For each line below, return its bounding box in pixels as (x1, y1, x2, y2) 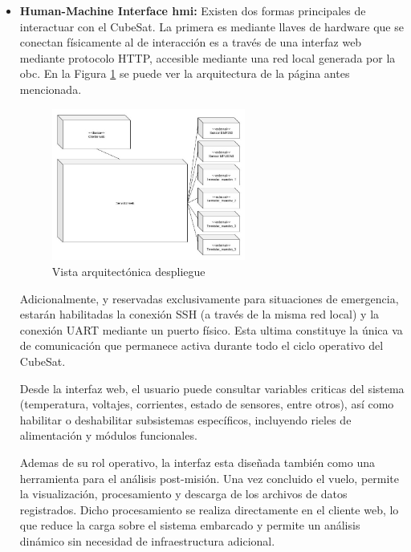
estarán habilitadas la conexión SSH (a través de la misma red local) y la (19, 306, 380, 323)
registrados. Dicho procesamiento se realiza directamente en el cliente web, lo (19, 501, 399, 517)
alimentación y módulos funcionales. (19, 427, 197, 444)
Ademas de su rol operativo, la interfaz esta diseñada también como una (19, 454, 375, 470)
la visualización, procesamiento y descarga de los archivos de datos (19, 485, 348, 502)
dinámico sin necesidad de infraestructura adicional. (19, 532, 275, 549)
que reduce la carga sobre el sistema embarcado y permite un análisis (19, 517, 360, 534)
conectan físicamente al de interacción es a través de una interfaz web (19, 34, 362, 51)
